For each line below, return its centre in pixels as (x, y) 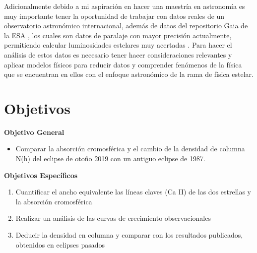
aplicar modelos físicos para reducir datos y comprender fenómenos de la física (123, 64)
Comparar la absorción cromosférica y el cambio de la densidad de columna (130, 149)
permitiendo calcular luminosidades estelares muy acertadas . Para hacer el (118, 45)
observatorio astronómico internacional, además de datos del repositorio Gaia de (126, 26)
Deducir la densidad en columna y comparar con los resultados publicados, (129, 235)
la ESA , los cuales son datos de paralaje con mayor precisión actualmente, (118, 35)
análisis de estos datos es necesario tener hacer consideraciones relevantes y (118, 54)
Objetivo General (34, 132)
